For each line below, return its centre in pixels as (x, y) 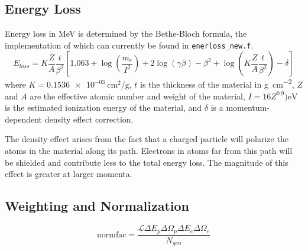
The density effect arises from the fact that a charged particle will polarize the (147, 139)
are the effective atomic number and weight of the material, (137, 96)
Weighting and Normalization (97, 206)
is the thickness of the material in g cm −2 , (217, 83)
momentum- (248, 107)
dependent (24, 119)
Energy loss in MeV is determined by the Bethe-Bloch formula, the (126, 33)
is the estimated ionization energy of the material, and (103, 107)
